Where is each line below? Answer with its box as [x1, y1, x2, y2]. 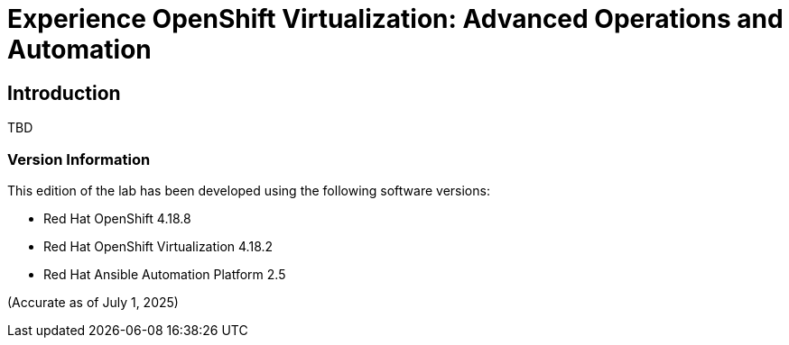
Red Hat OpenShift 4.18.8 [43, 210, 191, 226]
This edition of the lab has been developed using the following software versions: [7, 182, 490, 198]
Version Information [7, 150, 151, 168]
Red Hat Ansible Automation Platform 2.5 [43, 266, 286, 282]
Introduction [7, 81, 121, 104]
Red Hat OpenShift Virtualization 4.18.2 [43, 238, 274, 254]
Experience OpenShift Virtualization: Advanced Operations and [7, 4, 784, 34]
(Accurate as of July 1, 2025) [7, 294, 179, 310]
